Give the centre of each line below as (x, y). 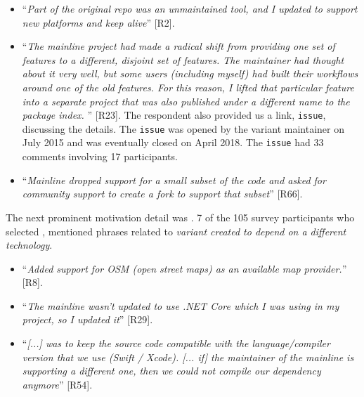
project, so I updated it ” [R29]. (87, 319)
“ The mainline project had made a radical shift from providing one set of (178, 46)
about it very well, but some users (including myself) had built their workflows (190, 73)
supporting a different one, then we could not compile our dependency (171, 371)
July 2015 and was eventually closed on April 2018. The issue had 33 (173, 142)
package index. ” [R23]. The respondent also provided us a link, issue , (174, 115)
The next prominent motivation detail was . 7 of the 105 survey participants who (180, 217)
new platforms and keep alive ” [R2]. (98, 22)
